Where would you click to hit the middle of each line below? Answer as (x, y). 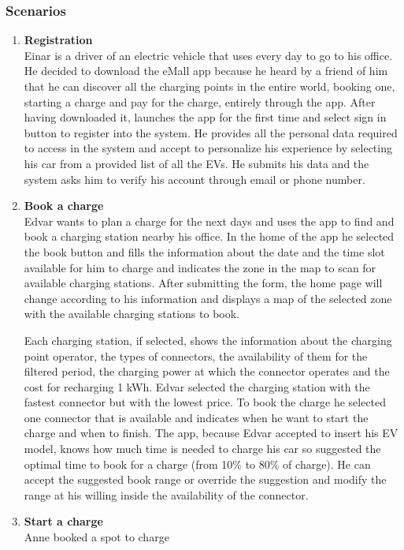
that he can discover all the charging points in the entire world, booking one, (209, 86)
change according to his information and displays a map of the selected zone (208, 298)
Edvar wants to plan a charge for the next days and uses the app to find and (209, 221)
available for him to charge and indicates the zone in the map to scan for (200, 267)
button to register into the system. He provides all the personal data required (211, 132)
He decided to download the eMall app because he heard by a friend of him (206, 71)
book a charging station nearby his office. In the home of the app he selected (209, 236)
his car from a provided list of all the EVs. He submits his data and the (196, 163)
